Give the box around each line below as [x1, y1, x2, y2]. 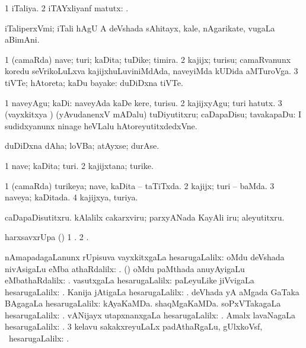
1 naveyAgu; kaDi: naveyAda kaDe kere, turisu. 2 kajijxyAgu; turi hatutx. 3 [5, 96, 282, 108]
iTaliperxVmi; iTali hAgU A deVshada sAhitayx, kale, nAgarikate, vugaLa [5, 21, 275, 34]
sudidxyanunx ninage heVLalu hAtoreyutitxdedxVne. [5, 119, 197, 132]
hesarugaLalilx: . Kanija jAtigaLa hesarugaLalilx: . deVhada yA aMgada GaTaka [5, 285, 299, 298]
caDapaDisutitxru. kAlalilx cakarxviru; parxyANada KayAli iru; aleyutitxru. [5, 210, 285, 223]
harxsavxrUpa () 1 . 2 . [5, 231, 89, 243]
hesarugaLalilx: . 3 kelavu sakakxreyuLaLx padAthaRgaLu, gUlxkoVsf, [5, 320, 263, 333]
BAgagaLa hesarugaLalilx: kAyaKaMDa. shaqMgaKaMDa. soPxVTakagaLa [5, 297, 281, 309]
